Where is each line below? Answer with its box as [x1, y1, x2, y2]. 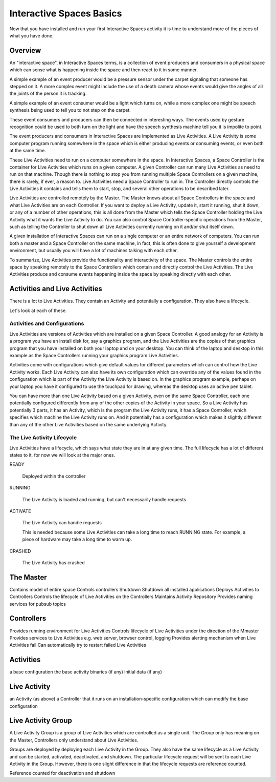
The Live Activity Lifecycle [9, 434, 77, 441]
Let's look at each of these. [9, 307, 67, 314]
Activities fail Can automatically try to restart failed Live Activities [9, 642, 147, 648]
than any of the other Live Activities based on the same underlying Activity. [9, 421, 168, 427]
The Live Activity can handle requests [22, 520, 102, 526]
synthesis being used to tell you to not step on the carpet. [9, 107, 131, 113]
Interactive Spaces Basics [9, 8, 122, 19]
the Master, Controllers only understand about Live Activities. [9, 737, 139, 743]
